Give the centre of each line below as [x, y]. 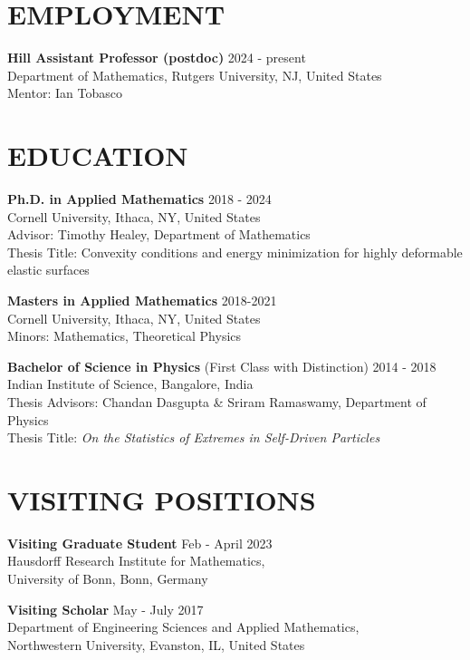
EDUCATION [98, 155]
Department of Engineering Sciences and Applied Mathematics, [183, 627]
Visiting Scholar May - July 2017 [106, 609]
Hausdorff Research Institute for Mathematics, [136, 561]
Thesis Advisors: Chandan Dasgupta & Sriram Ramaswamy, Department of [217, 401]
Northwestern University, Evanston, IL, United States [156, 644]
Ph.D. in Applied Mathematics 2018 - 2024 [139, 199]
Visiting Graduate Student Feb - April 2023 [140, 543]
